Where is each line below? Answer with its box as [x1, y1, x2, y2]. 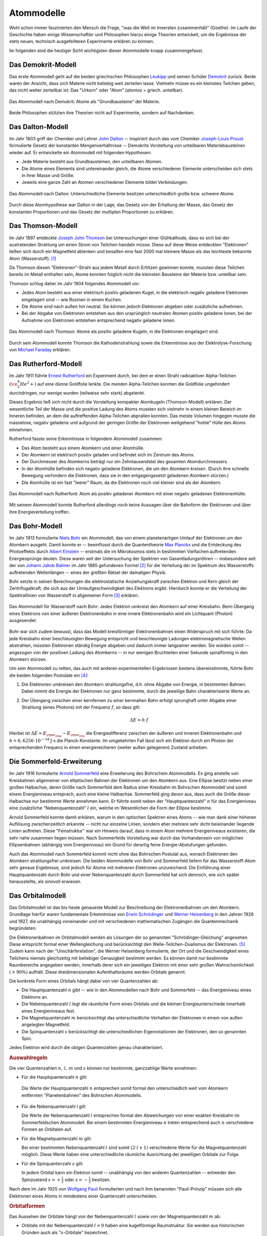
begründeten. [9, 925, 37, 931]
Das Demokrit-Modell [9, 60, 77, 69]
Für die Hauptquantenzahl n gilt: [21, 1074, 88, 1080]
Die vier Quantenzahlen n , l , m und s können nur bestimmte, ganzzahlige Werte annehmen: [9, 1065, 197, 1071]
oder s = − [64, 1177, 88, 1183]
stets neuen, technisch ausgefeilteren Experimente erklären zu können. [9, 39, 154, 44]
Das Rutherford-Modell [9, 359, 82, 368]
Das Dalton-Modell [9, 123, 69, 131]
